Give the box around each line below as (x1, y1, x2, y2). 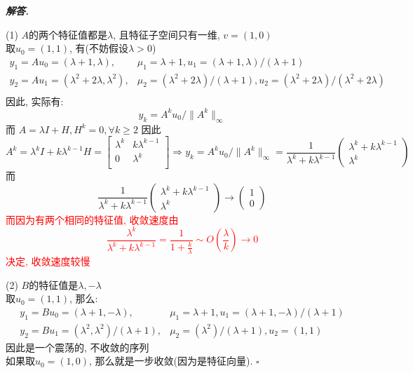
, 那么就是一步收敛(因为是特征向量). (89, 353, 253, 368)
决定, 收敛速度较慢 (6, 254, 90, 269)
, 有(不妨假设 (69, 41, 129, 55)
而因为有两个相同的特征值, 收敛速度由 (6, 212, 179, 226)
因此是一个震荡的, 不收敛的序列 (6, 339, 149, 354)
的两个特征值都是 (29, 27, 108, 41)
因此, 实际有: (6, 93, 64, 108)
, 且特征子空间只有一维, (113, 27, 220, 41)
